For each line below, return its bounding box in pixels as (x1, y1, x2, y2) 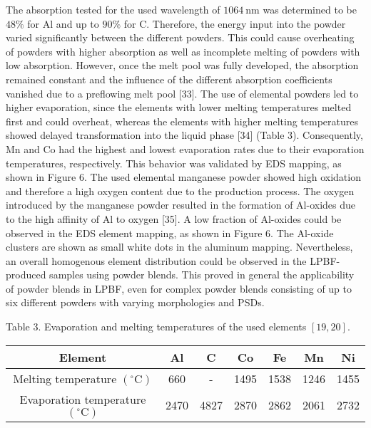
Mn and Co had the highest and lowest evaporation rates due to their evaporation (6, 141, 365, 156)
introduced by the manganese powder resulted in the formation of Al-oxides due (6, 197, 356, 212)
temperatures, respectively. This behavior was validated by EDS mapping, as (6, 155, 342, 170)
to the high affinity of (6, 211, 100, 226)
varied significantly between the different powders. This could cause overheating (6, 30, 355, 45)
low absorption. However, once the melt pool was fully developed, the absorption (6, 58, 359, 73)
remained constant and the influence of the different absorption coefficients (6, 71, 332, 86)
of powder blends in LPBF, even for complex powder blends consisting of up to (6, 281, 352, 296)
